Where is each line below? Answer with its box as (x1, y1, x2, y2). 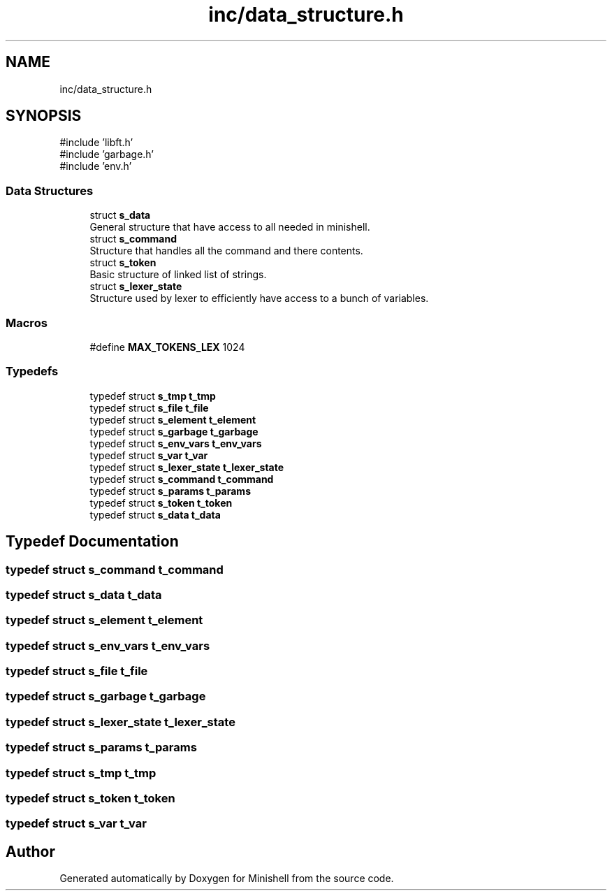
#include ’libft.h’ (59, 136, 133, 149)
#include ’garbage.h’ (59, 148, 154, 161)
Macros (6, 315, 48, 330)
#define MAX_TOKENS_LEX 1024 (89, 340, 245, 353)
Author (6, 842, 55, 860)
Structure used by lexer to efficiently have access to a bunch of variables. (89, 292, 429, 305)
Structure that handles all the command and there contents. (89, 245, 363, 257)
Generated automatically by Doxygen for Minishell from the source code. (59, 872, 394, 885)
